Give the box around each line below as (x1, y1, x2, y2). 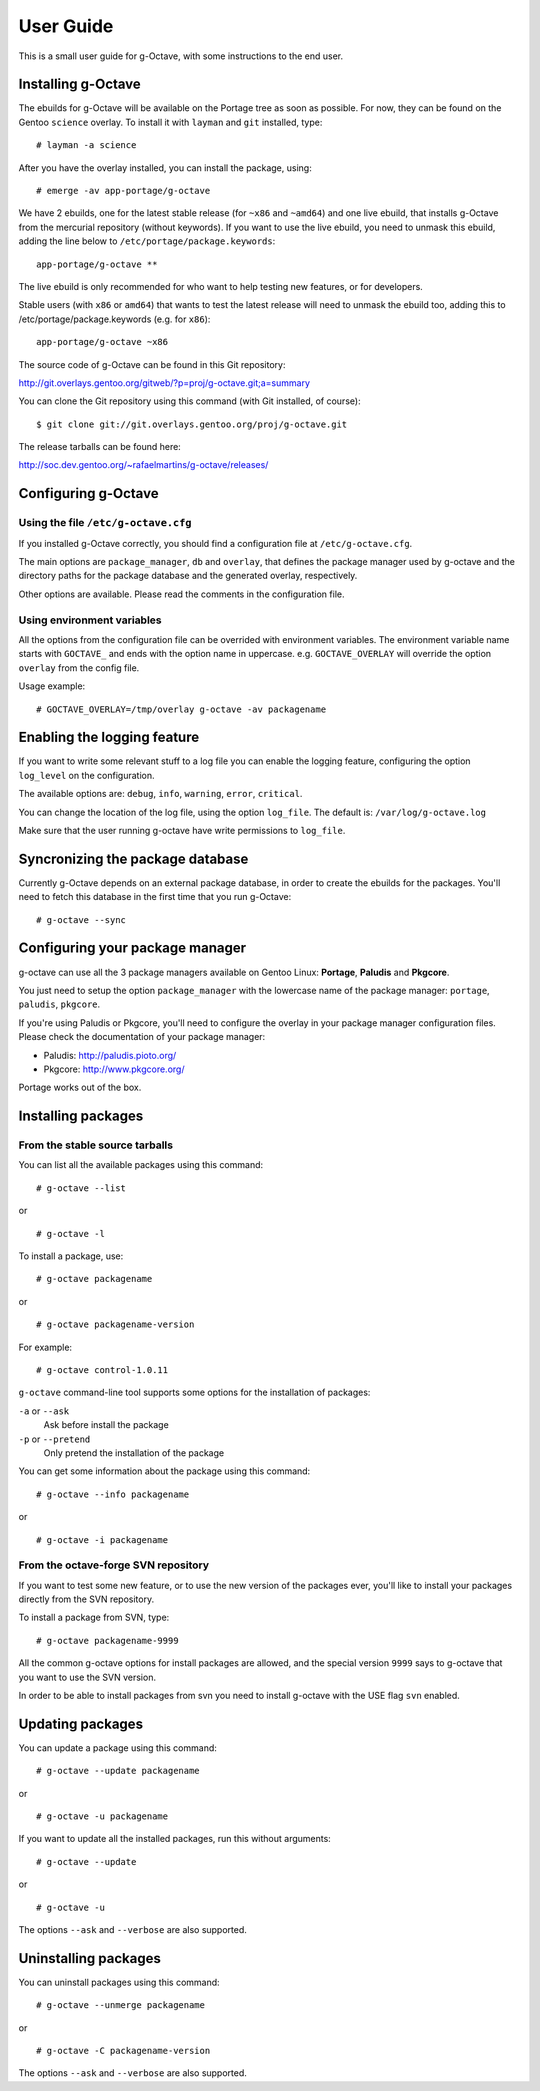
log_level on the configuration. (18, 769, 155, 781)
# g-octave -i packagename (36, 1534, 169, 1545)
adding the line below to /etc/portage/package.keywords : (18, 235, 276, 247)
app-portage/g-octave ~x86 (36, 336, 169, 348)
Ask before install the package (43, 1419, 169, 1431)
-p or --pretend (18, 1433, 91, 1445)
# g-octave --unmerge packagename (36, 2000, 205, 2011)
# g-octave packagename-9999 (36, 1635, 179, 1646)
